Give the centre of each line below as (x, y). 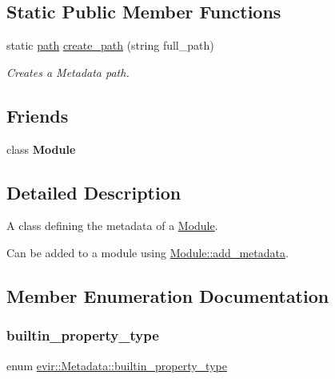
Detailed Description (94, 192)
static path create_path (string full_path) (110, 45)
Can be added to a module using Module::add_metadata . (148, 252)
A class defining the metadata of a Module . (112, 226)
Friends (38, 115)
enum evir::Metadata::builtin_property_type (117, 365)
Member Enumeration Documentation (168, 295)
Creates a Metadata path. (68, 72)
